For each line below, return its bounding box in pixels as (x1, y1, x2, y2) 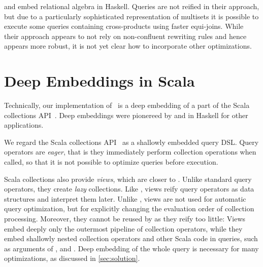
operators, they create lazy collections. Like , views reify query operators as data (4, 183, 254, 194)
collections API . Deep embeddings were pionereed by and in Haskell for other (4, 109, 248, 120)
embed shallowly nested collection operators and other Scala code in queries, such (4, 233, 258, 244)
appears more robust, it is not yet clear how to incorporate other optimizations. (4, 41, 252, 51)
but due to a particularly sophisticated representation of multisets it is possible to (4, 11, 259, 21)
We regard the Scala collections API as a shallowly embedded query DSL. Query (4, 136, 259, 147)
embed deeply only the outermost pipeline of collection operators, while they (4, 223, 243, 234)
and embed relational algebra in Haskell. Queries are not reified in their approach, (4, 1, 259, 11)
